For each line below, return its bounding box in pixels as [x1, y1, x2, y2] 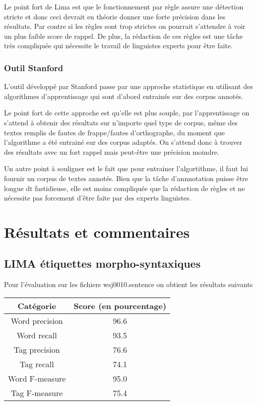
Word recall [16, 329, 57, 341]
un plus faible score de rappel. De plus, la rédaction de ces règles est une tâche [4, 30, 243, 41]
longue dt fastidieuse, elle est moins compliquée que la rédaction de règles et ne [4, 183, 245, 193]
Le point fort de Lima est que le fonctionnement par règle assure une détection [4, 1, 244, 11]
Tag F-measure [11, 387, 63, 399]
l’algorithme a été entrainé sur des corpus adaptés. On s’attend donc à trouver [4, 137, 243, 147]
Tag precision [13, 343, 60, 355]
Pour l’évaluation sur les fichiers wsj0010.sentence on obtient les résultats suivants [4, 279, 253, 290]
